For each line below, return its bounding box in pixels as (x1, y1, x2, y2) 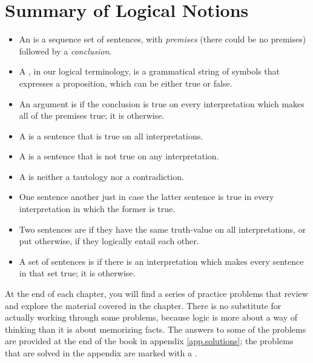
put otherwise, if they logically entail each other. (19, 235, 199, 247)
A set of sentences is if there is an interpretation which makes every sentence (19, 255, 304, 267)
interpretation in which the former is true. (19, 202, 176, 215)
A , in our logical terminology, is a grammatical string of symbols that (19, 65, 280, 78)
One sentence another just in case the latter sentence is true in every (19, 190, 274, 203)
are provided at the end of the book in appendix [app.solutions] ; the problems (5, 335, 294, 347)
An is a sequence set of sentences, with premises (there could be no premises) (19, 33, 306, 45)
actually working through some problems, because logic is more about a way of (5, 311, 298, 324)
